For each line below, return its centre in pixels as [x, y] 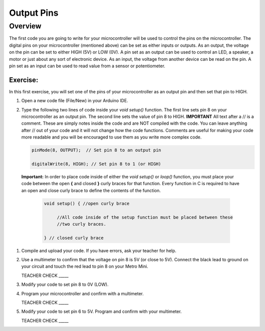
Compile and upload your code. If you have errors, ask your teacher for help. [99, 250]
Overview [25, 26]
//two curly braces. [81, 224]
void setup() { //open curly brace [87, 203]
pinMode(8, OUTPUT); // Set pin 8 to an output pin [96, 150]
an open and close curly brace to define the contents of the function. [91, 190]
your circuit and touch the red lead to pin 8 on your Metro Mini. [85, 266]
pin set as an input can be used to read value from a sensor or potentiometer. [87, 66]
